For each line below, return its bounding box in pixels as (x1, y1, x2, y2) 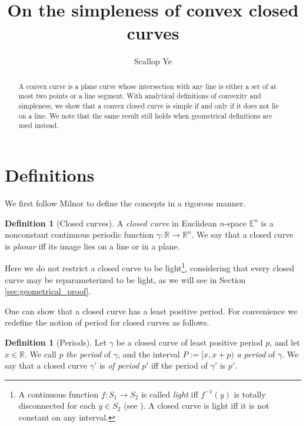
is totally (234, 387, 266, 400)
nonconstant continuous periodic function (5, 228, 154, 241)
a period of (237, 347, 275, 360)
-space (224, 216, 247, 229)
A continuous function (18, 387, 99, 400)
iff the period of (151, 359, 208, 372)
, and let (270, 336, 300, 348)
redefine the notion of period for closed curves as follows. (5, 316, 209, 329)
